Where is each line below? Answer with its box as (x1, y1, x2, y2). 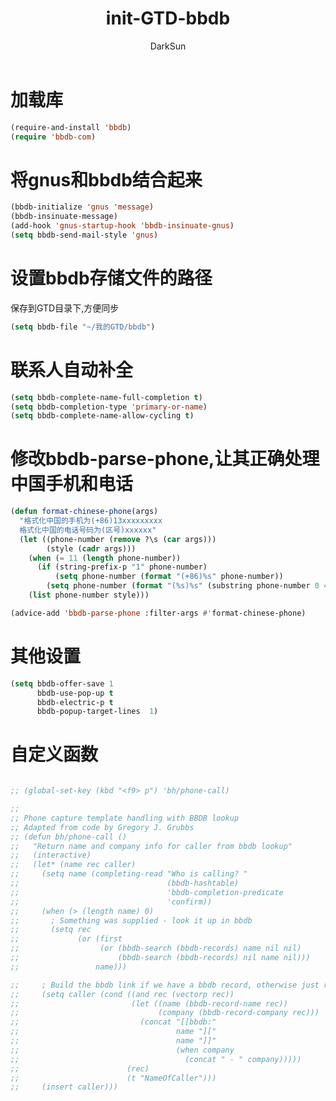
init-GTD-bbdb (105, 7, 231, 30)
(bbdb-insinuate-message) (10, 212, 118, 222)
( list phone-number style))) (28, 590, 150, 601)
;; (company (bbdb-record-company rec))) (10, 1008, 320, 1018)
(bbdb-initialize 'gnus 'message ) (10, 202, 155, 212)
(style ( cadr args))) (46, 543, 137, 554)
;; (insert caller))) (10, 1082, 118, 1092)
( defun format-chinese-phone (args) (10, 507, 159, 517)
